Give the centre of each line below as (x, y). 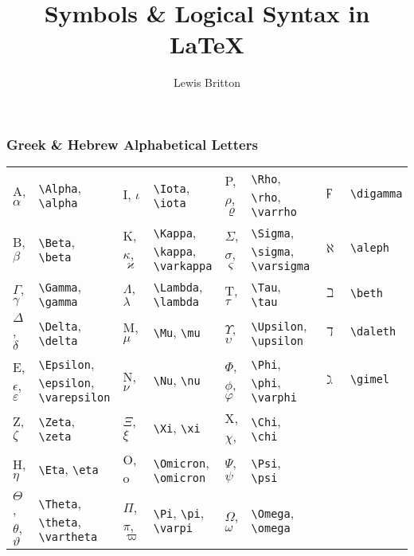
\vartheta (68, 537)
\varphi (274, 398)
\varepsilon (74, 398)
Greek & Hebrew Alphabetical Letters (132, 144)
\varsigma (281, 266)
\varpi (173, 528)
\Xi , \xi (177, 427)
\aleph (370, 248)
